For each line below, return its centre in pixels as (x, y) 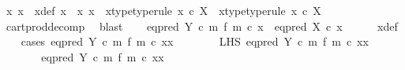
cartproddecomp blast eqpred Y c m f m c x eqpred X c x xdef (202, 26)
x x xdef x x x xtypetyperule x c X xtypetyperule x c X (163, 10)
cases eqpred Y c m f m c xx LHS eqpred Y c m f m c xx (195, 41)
